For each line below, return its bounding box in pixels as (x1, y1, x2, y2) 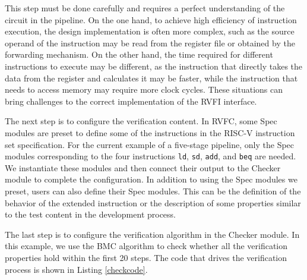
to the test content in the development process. (5, 208, 176, 221)
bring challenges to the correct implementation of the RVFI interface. (5, 95, 257, 107)
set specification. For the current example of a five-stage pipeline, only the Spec (5, 138, 295, 150)
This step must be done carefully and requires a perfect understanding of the (5, 2, 285, 14)
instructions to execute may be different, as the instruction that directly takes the (5, 59, 303, 72)
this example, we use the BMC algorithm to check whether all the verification (5, 240, 288, 252)
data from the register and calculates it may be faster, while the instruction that (5, 71, 298, 84)
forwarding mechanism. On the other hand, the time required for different (5, 48, 273, 61)
